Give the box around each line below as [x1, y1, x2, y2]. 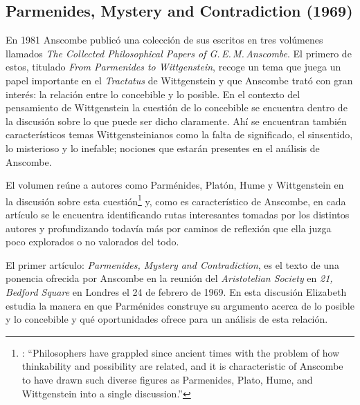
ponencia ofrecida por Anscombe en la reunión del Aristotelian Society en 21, [6, 271, 333, 285]
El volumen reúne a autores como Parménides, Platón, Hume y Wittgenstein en [6, 178, 344, 192]
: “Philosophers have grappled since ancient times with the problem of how [21, 345, 340, 359]
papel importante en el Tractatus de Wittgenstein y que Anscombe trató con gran [6, 73, 353, 87]
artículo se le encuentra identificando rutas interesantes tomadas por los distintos [6, 207, 350, 221]
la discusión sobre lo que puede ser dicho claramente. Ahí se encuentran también [6, 113, 347, 128]
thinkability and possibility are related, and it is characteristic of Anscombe [21, 359, 343, 373]
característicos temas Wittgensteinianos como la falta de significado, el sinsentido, [6, 127, 353, 142]
